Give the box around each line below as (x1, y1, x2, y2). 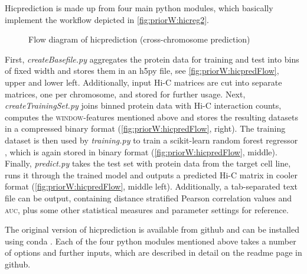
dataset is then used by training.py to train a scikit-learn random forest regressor (5, 133, 298, 146)
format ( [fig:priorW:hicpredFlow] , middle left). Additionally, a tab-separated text (5, 180, 298, 193)
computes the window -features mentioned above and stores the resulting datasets (5, 110, 298, 123)
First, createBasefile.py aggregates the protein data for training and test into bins (5, 53, 299, 65)
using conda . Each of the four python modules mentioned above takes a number (5, 234, 296, 247)
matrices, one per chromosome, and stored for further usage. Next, (5, 87, 246, 100)
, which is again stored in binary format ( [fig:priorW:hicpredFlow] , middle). (5, 145, 277, 158)
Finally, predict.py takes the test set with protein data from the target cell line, (5, 157, 291, 169)
